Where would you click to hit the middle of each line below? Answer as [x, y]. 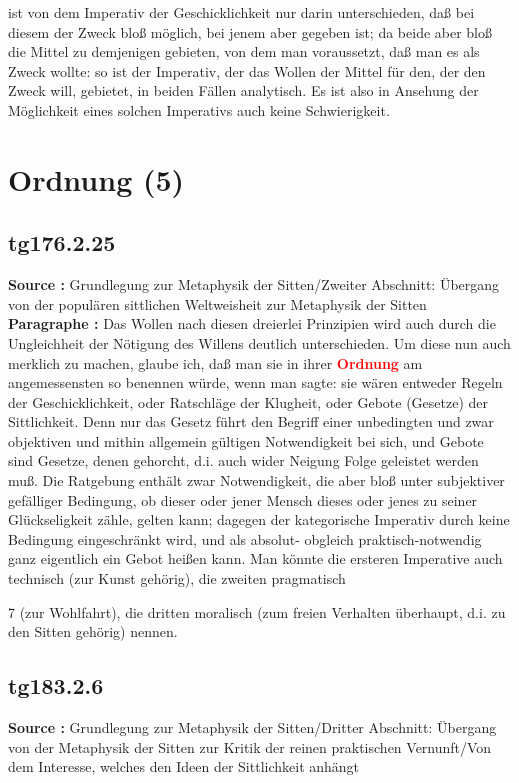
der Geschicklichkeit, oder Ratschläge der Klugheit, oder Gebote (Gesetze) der [248, 401]
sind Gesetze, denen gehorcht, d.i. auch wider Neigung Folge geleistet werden [243, 460]
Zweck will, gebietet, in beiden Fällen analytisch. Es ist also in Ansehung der [243, 90]
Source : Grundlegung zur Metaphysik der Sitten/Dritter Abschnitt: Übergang [252, 727]
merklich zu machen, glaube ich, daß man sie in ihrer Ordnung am [215, 362]
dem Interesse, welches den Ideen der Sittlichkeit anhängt [184, 766]
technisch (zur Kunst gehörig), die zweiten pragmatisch [177, 578]
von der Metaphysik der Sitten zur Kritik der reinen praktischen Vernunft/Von [250, 746]
